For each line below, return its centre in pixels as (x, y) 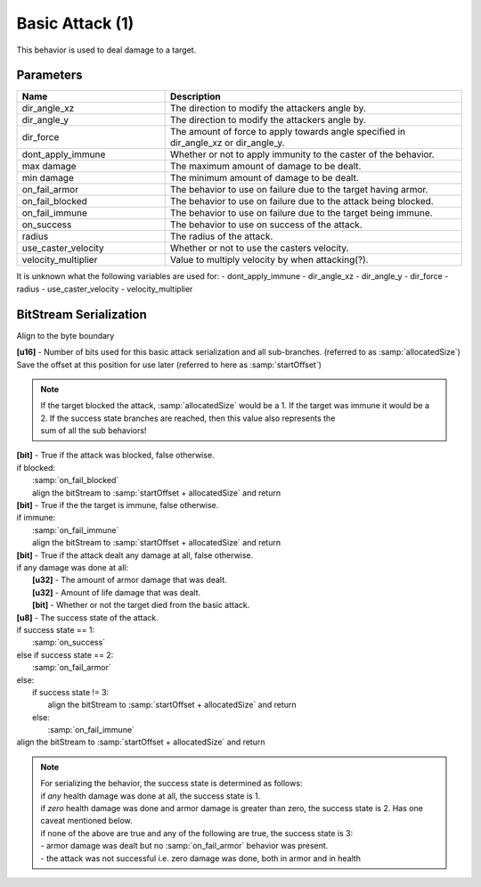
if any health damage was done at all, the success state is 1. (151, 796)
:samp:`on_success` (69, 643)
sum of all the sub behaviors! (94, 431)
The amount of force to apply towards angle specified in (287, 132)
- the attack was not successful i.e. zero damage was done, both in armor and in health (200, 858)
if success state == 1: (56, 629)
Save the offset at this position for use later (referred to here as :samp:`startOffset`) (169, 365)
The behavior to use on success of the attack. (266, 225)
